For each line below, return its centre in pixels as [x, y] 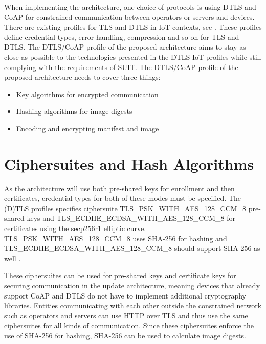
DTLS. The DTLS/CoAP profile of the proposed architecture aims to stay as [125, 47]
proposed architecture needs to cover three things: [82, 77]
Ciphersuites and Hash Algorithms [129, 163]
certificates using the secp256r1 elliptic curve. [75, 228]
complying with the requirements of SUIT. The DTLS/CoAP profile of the [121, 67]
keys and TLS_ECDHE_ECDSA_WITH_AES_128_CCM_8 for [131, 218]
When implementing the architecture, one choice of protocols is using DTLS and [130, 7]
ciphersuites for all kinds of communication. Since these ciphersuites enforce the [129, 325]
